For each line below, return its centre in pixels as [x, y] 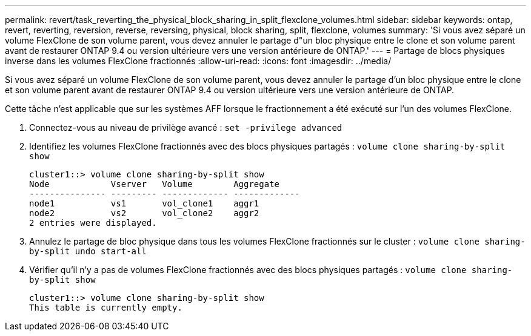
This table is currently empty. [106, 308]
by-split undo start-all [88, 251]
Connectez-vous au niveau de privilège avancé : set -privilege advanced [186, 127]
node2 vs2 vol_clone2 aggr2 [144, 213]
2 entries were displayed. [93, 223]
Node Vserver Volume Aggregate [155, 184]
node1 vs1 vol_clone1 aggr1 [144, 203]
